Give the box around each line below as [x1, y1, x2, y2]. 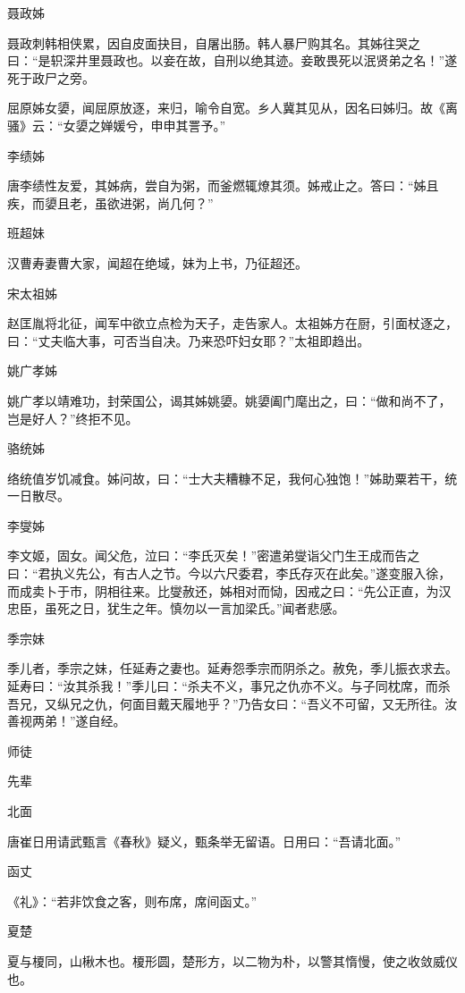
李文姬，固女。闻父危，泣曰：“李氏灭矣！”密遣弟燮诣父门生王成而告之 [7, 546, 420, 565]
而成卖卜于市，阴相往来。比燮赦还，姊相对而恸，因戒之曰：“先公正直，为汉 [7, 581, 452, 600]
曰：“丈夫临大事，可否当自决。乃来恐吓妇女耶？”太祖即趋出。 [7, 331, 370, 349]
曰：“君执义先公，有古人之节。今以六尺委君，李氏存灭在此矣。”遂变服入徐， [7, 564, 452, 583]
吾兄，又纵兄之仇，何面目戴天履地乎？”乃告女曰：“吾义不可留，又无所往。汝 [7, 694, 458, 712]
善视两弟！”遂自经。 [7, 711, 126, 730]
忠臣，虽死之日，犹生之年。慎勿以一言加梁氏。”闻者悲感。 [7, 599, 345, 618]
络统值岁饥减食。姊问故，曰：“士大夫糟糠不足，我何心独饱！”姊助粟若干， [7, 468, 445, 487]
